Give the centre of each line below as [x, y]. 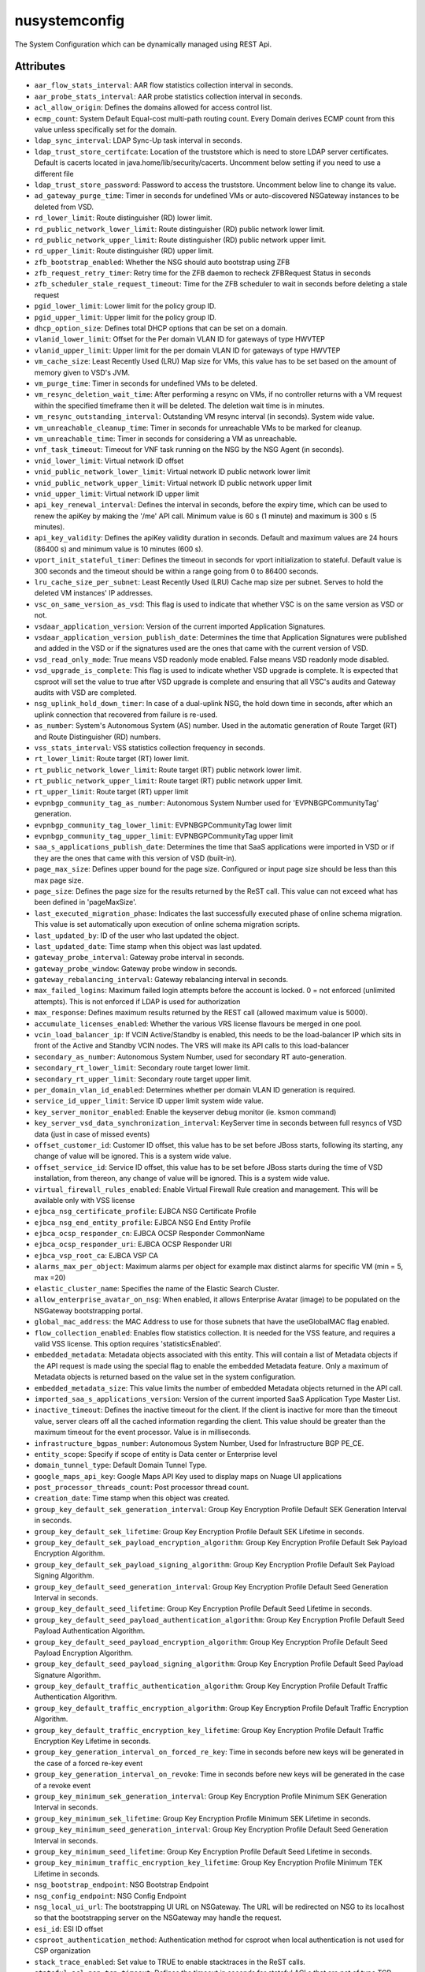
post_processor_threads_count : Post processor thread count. [142, 1488]
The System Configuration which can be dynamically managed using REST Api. [143, 44]
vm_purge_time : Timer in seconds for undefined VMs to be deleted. [146, 383]
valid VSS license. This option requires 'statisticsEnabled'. [128, 1343]
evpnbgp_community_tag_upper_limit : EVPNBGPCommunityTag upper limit [164, 836]
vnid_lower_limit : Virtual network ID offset [109, 461]
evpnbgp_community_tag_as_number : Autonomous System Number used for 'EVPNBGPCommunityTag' [207, 803]
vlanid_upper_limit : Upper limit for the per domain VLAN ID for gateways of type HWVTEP [187, 350]
